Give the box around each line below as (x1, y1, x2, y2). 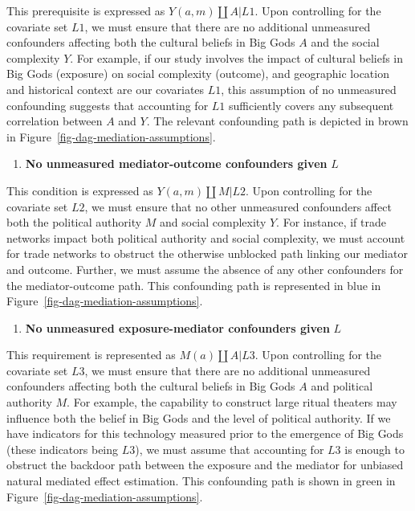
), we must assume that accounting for (135, 440, 324, 457)
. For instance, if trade (276, 214, 386, 231)
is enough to (344, 440, 405, 457)
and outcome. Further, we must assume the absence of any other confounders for (6, 260, 404, 277)
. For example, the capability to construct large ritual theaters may (67, 394, 397, 411)
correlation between (6, 112, 103, 129)
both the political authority (6, 214, 142, 231)
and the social (311, 34, 380, 51)
